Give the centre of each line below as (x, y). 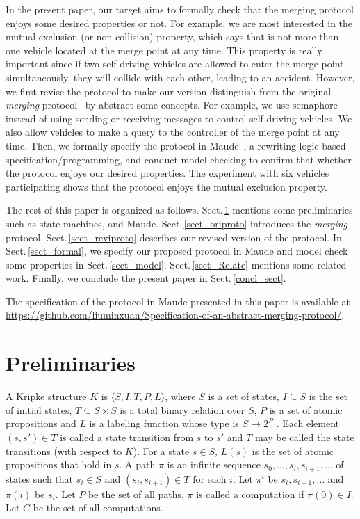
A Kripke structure (46, 396)
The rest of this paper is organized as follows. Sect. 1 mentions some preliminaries (179, 210)
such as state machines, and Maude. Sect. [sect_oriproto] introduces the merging (177, 223)
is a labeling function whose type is (164, 423)
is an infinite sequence (214, 464)
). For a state (161, 450)
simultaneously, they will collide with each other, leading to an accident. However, (180, 77)
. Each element (308, 423)
